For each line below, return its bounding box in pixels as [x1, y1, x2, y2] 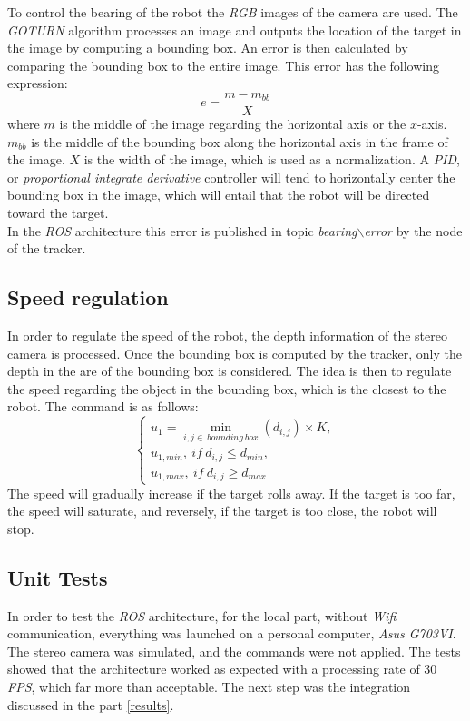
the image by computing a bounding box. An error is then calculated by [7, 38, 408, 57]
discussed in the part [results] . [7, 695, 174, 714]
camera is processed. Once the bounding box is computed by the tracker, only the [7, 343, 462, 362]
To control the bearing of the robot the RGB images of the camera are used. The [7, 3, 458, 21]
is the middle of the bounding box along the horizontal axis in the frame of [31, 132, 448, 151]
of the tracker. [7, 239, 86, 258]
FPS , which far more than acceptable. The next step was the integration [7, 677, 411, 696]
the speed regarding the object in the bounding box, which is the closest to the [7, 379, 446, 398]
